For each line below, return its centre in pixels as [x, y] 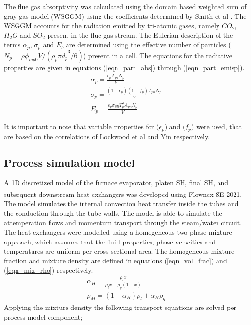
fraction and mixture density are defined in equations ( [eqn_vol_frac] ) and [116, 260]
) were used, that [217, 126]
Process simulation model [69, 162]
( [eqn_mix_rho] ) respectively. [49, 270]
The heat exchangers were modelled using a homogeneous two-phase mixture [118, 232]
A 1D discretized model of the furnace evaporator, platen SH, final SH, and [116, 183]
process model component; [43, 317]
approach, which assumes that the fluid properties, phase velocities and [110, 241]
